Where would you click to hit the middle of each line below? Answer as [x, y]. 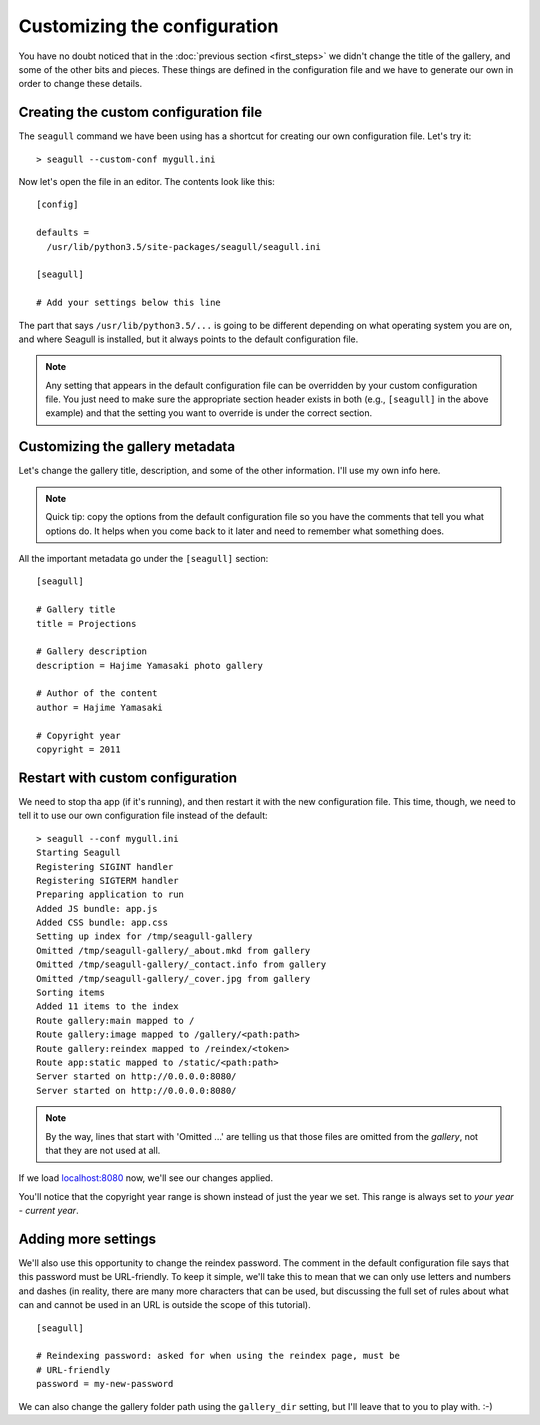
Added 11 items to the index [107, 1006]
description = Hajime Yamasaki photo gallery [150, 665]
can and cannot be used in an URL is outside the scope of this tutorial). [164, 1305]
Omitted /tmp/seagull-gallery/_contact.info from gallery [181, 964]
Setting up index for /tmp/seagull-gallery [144, 936]
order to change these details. [80, 84]
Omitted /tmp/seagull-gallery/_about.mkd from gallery [173, 950]
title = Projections [86, 623]
